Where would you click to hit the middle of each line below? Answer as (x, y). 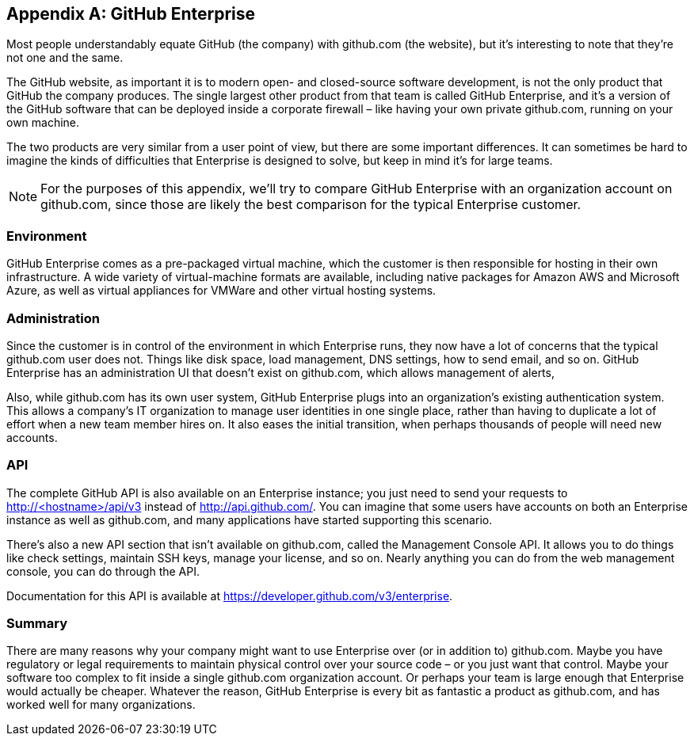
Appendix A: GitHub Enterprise (131, 14)
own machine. (43, 123)
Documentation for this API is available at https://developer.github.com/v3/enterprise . (230, 596)
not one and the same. (65, 58)
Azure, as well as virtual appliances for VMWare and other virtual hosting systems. (221, 291)
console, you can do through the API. (103, 571)
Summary (37, 624)
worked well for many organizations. (101, 705)
